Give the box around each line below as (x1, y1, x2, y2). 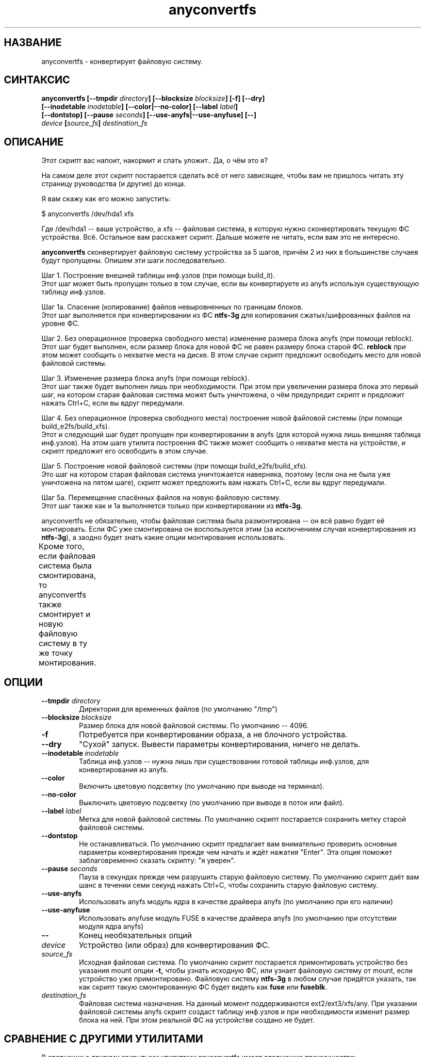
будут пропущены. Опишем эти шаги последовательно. (41, 256, 226, 265)
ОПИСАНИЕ (4, 135, 64, 148)
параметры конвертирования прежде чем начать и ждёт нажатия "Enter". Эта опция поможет (79, 848, 392, 857)
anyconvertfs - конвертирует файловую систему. (41, 57, 203, 65)
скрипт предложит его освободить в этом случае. (41, 447, 208, 455)
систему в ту (38, 638, 87, 649)
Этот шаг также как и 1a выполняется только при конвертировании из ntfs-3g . (41, 502, 303, 510)
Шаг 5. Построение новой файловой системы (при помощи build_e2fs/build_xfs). (41, 462, 308, 471)
